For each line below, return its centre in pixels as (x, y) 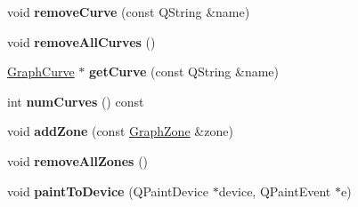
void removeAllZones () (78, 160)
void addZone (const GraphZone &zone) (120, 131)
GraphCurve (41, 72)
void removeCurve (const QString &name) (129, 12)
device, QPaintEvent (275, 191)
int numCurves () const (76, 101)
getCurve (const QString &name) (184, 72)
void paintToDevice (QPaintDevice (108, 191)
